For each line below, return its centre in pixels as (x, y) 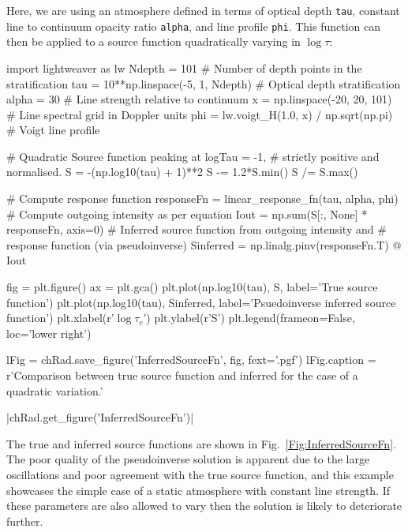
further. (25, 521)
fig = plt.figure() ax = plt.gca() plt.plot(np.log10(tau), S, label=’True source (192, 287)
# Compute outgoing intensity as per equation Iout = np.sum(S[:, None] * (187, 214)
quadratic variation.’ (55, 390)
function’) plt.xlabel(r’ (60, 318)
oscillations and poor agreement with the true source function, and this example (200, 474)
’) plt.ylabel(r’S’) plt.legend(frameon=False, (249, 318)
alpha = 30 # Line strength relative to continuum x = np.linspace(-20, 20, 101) (199, 99)
